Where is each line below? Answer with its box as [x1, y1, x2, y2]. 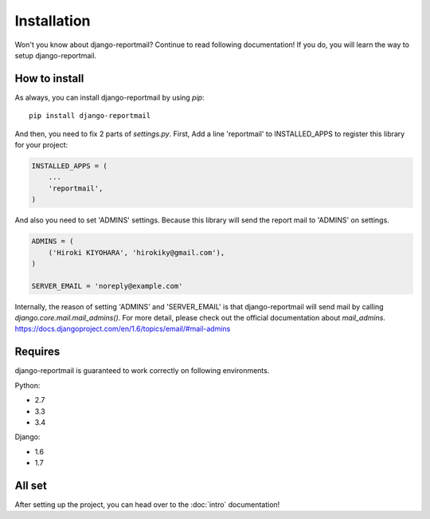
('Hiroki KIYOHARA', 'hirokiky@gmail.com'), [48, 248, 225, 257]
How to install [14, 72, 84, 85]
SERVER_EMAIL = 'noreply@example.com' [31, 281, 183, 290]
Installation [14, 12, 91, 29]
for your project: [14, 140, 68, 150]
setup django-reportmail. [14, 50, 97, 60]
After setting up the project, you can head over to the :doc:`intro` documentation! [14, 500, 280, 509]
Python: [14, 380, 41, 390]
